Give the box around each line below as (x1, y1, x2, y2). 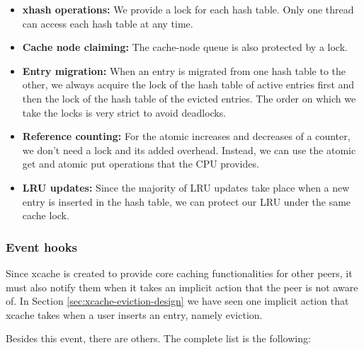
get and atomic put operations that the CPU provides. (22, 156, 259, 171)
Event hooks (6, 238, 78, 255)
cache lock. (22, 208, 69, 223)
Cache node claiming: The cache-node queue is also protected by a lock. (22, 40, 348, 54)
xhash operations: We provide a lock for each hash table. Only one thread (22, 2, 354, 16)
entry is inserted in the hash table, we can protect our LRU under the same (22, 194, 351, 209)
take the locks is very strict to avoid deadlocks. (22, 105, 227, 119)
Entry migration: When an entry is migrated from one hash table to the (22, 63, 346, 78)
